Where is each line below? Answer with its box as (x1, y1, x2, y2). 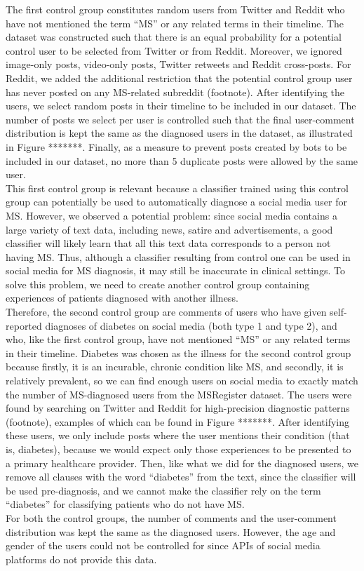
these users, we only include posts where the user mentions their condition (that (6, 428, 350, 443)
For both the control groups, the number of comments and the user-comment (6, 510, 337, 525)
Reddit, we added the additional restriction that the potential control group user (6, 70, 353, 85)
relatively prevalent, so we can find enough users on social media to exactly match (6, 373, 358, 388)
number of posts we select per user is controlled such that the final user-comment (6, 112, 355, 126)
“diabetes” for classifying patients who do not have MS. (6, 497, 245, 511)
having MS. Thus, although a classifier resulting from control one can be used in (6, 249, 351, 264)
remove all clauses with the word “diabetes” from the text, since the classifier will (6, 469, 356, 484)
